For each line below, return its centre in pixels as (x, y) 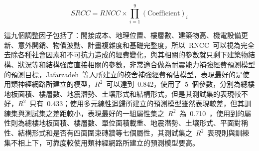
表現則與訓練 (228, 133)
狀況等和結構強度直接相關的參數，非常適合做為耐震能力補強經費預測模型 (136, 64)
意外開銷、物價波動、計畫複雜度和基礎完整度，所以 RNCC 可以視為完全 (136, 45)
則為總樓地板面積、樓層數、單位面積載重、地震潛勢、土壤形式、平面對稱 (129, 123)
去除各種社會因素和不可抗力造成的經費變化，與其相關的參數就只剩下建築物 (126, 55)
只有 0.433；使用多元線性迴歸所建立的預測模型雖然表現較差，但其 (137, 103)
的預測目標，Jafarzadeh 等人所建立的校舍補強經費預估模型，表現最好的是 (123, 74)
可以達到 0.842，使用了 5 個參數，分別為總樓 (181, 84)
